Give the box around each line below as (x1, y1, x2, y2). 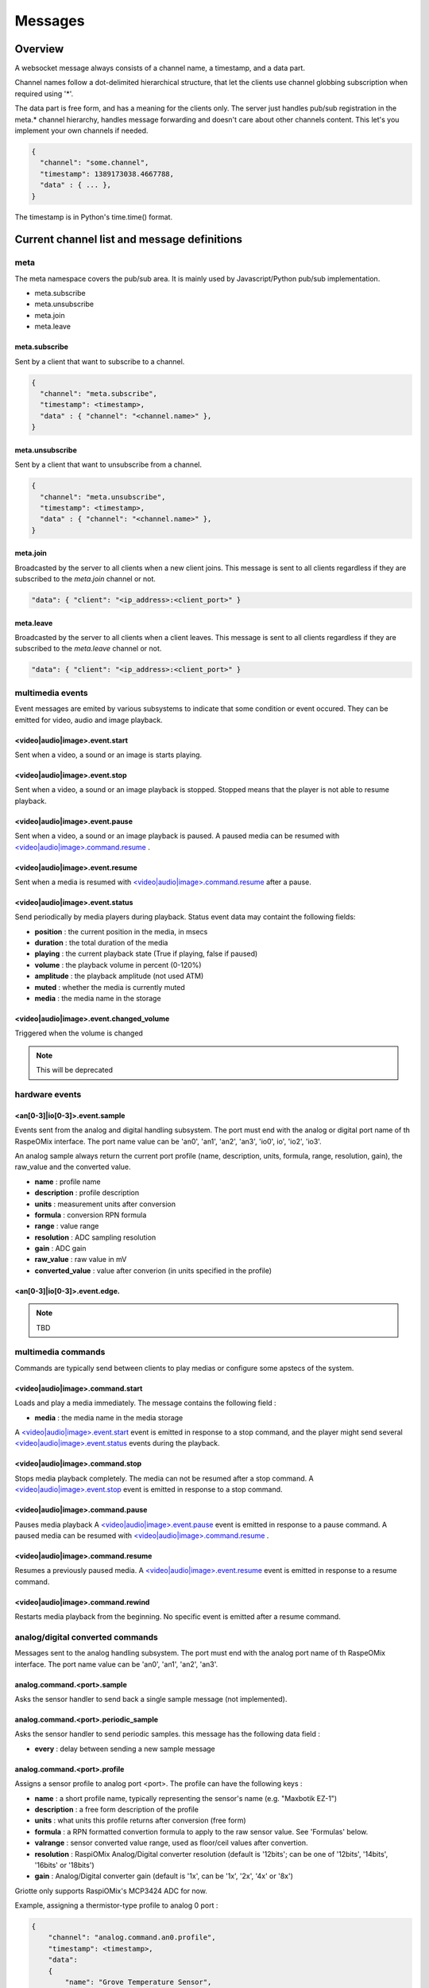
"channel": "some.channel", (40, 158, 149, 167)
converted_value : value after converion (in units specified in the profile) (34, 1265, 272, 1276)
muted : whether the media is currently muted (34, 982, 186, 992)
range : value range (34, 1221, 99, 1231)
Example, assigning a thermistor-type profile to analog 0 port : (14, 1901, 218, 1910)
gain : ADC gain (34, 1244, 87, 1253)
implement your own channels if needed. (14, 126, 149, 135)
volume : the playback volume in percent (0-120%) (34, 960, 202, 969)
